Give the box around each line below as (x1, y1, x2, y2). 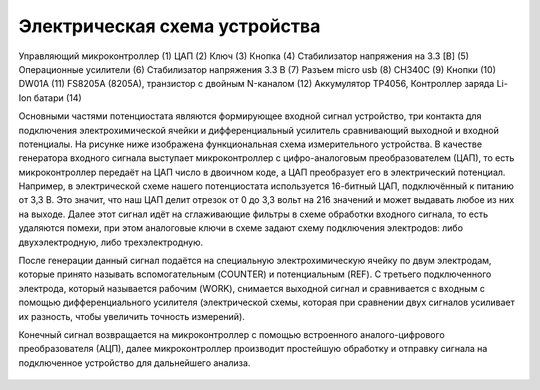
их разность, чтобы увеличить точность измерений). (18, 310, 245, 322)
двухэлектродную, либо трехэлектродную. (18, 236, 204, 248)
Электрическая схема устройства (18, 15, 321, 37)
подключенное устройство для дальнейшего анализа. (18, 356, 251, 369)
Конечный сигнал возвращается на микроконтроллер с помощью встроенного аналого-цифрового (18, 328, 445, 340)
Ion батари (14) (18, 91, 82, 104)
